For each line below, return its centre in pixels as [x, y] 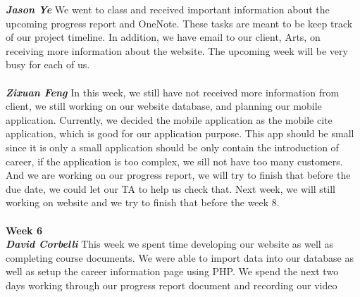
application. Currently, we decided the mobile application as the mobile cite [169, 119]
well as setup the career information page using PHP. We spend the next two [172, 271]
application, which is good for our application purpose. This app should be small [180, 133]
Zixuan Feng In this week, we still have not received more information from [173, 92]
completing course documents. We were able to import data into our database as [180, 257]
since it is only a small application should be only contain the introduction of [172, 147]
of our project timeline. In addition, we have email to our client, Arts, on [163, 37]
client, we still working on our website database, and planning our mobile [164, 106]
